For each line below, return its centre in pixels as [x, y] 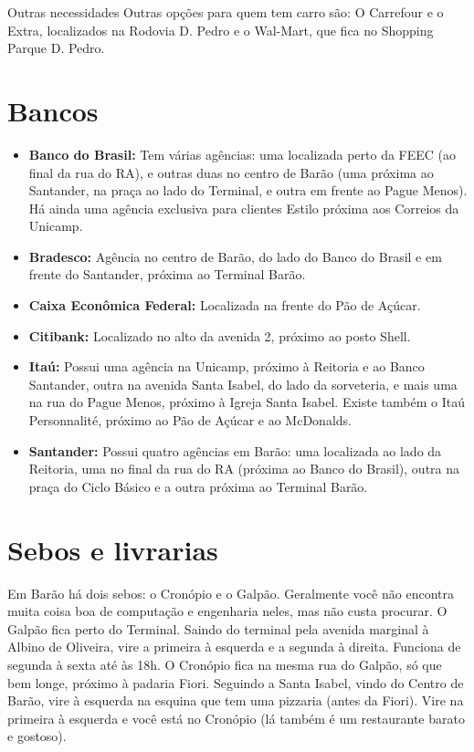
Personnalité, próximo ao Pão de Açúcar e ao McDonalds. [190, 420]
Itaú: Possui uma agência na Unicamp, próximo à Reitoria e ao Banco [226, 366]
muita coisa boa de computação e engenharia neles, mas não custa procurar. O [227, 611]
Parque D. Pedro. [56, 48]
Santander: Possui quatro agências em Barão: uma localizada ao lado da [235, 450]
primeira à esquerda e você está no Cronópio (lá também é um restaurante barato [236, 718]
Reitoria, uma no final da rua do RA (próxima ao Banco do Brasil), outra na [244, 469]
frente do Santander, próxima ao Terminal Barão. [167, 274]
